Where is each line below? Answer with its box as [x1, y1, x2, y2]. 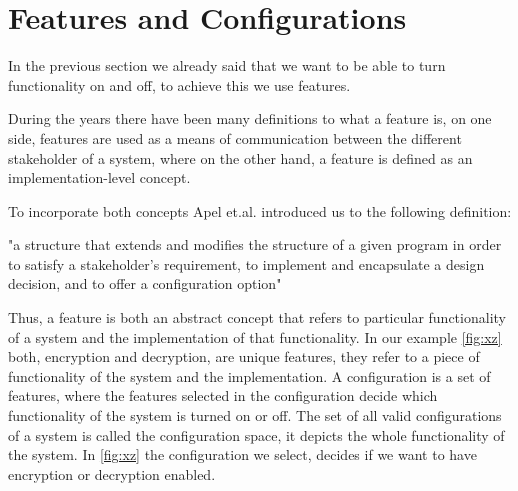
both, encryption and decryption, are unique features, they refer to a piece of [8, 346, 480, 367]
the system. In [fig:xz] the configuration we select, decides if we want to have [8, 444, 477, 465]
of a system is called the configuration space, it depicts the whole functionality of [8, 424, 505, 445]
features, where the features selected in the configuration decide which [8, 385, 438, 406]
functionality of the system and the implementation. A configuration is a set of [8, 365, 491, 386]
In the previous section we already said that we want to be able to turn [8, 55, 446, 76]
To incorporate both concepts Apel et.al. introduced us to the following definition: [8, 200, 512, 221]
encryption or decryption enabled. [8, 463, 216, 484]
